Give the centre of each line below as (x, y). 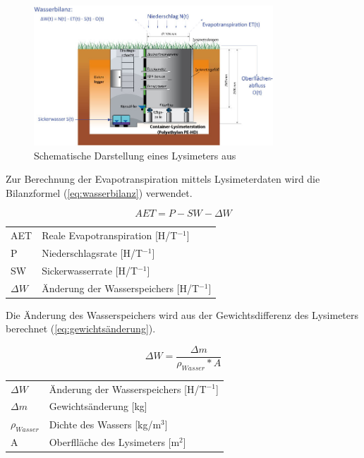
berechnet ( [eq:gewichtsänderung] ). (81, 329)
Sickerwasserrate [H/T (90, 270)
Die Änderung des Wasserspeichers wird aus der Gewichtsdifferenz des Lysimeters (182, 314)
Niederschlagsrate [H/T (92, 252)
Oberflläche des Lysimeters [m (114, 442)
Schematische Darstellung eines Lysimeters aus (135, 155)
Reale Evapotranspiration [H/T (110, 235)
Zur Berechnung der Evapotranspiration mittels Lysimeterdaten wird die (163, 179)
